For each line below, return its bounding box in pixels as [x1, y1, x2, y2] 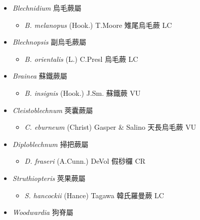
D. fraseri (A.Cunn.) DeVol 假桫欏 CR [24, 156, 146, 166]
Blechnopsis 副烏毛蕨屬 [12, 36, 87, 47]
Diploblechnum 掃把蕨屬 [12, 138, 89, 149]
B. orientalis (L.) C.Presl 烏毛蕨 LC [24, 53, 138, 64]
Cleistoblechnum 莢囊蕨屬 [12, 104, 93, 115]
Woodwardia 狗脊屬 [12, 207, 73, 217]
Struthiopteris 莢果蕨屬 [12, 172, 86, 183]
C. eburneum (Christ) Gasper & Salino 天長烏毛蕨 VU [24, 122, 196, 132]
